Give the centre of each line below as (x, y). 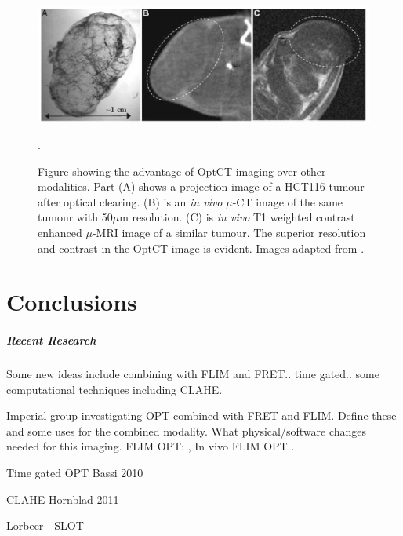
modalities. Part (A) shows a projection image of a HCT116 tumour (201, 186)
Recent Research (51, 340)
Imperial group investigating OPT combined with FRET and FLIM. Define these (201, 416)
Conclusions (72, 302)
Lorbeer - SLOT (45, 525)
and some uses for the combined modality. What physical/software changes (187, 430)
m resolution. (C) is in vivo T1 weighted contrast (237, 217)
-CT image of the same (288, 201)
